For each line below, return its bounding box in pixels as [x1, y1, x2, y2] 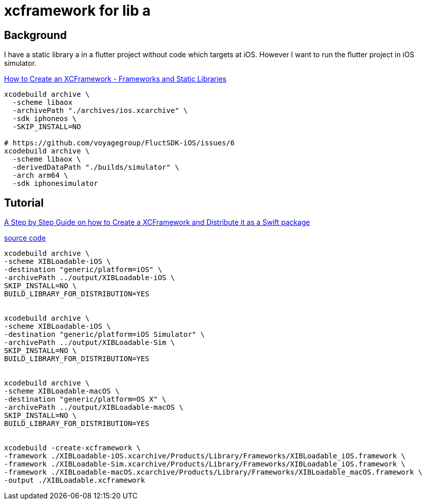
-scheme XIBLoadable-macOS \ [4, 387, 120, 396]
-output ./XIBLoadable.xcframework [4, 476, 145, 485]
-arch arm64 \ [12, 171, 68, 180]
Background [4, 28, 67, 42]
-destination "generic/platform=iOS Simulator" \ [4, 330, 205, 339]
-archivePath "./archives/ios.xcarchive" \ [12, 106, 188, 115]
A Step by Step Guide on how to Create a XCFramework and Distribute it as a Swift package [4, 218, 310, 227]
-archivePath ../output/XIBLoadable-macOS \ [4, 403, 184, 412]
